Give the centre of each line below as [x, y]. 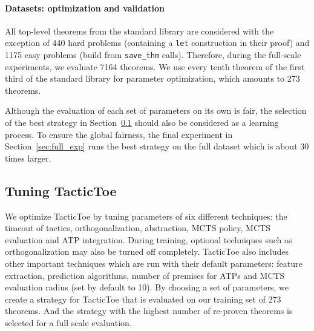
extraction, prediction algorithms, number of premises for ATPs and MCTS [145, 275]
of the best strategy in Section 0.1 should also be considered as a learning [142, 123]
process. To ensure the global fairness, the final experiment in [119, 134]
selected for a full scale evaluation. [68, 323]
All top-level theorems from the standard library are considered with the [139, 31]
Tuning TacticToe [61, 190]
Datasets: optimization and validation [85, 8]
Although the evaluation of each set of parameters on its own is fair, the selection [156, 110]
